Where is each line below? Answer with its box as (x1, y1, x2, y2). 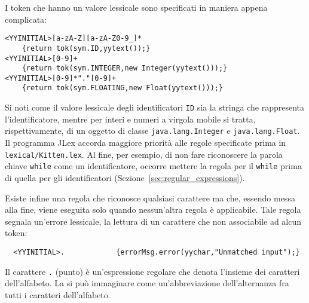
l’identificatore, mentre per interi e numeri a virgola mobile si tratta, (5, 112, 256, 125)
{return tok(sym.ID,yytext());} (22, 44, 151, 53)
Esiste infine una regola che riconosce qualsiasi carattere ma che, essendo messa (5, 191, 295, 204)
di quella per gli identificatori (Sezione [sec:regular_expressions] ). (5, 171, 245, 183)
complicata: (5, 13, 47, 25)
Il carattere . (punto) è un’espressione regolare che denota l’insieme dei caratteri (5, 265, 300, 277)
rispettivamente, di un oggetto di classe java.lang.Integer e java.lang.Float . (5, 124, 300, 137)
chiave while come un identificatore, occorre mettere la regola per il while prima (5, 160, 302, 172)
